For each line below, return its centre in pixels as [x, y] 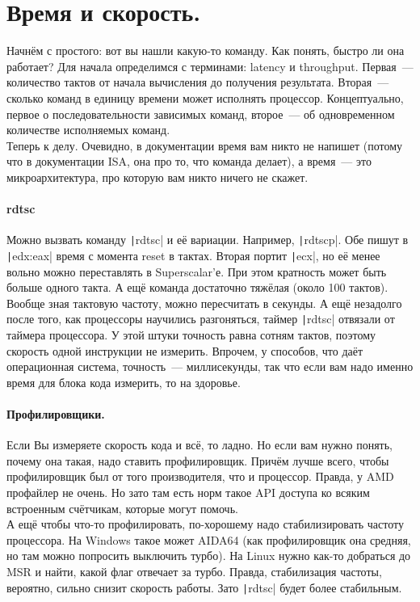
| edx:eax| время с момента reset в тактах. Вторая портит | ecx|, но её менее [193, 255]
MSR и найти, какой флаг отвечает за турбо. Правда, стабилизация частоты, [194, 571]
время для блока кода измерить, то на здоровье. [124, 382]
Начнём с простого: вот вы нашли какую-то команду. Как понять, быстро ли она [206, 51]
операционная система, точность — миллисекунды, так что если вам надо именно [210, 366]
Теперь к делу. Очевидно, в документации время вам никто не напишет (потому [205, 145]
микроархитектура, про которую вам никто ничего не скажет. [157, 177]
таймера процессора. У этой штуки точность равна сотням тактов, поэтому [191, 335]
